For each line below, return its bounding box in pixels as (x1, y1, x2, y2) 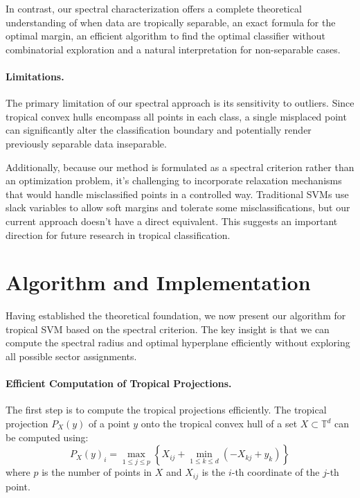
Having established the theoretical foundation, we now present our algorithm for (6, 308, 346, 323)
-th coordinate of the (231, 465, 320, 479)
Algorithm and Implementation (6, 268, 311, 296)
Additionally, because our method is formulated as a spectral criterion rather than (6, 159, 354, 174)
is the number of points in (42, 465, 152, 479)
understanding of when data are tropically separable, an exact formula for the (6, 15, 336, 29)
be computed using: (6, 429, 89, 444)
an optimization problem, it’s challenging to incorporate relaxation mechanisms (6, 173, 342, 188)
